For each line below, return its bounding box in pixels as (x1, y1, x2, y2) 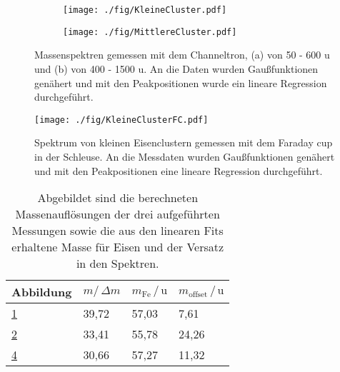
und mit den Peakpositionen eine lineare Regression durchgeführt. (34, 163, 323, 178)
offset (189, 291, 208, 299)
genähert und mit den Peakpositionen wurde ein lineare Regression (34, 75, 327, 90)
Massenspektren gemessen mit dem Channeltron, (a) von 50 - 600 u (34, 47, 330, 62)
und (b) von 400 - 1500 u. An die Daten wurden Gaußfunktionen (34, 61, 319, 76)
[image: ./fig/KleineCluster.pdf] (63, 5, 227, 15)
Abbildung (11, 283, 72, 301)
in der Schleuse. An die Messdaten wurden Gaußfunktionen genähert (34, 149, 335, 164)
